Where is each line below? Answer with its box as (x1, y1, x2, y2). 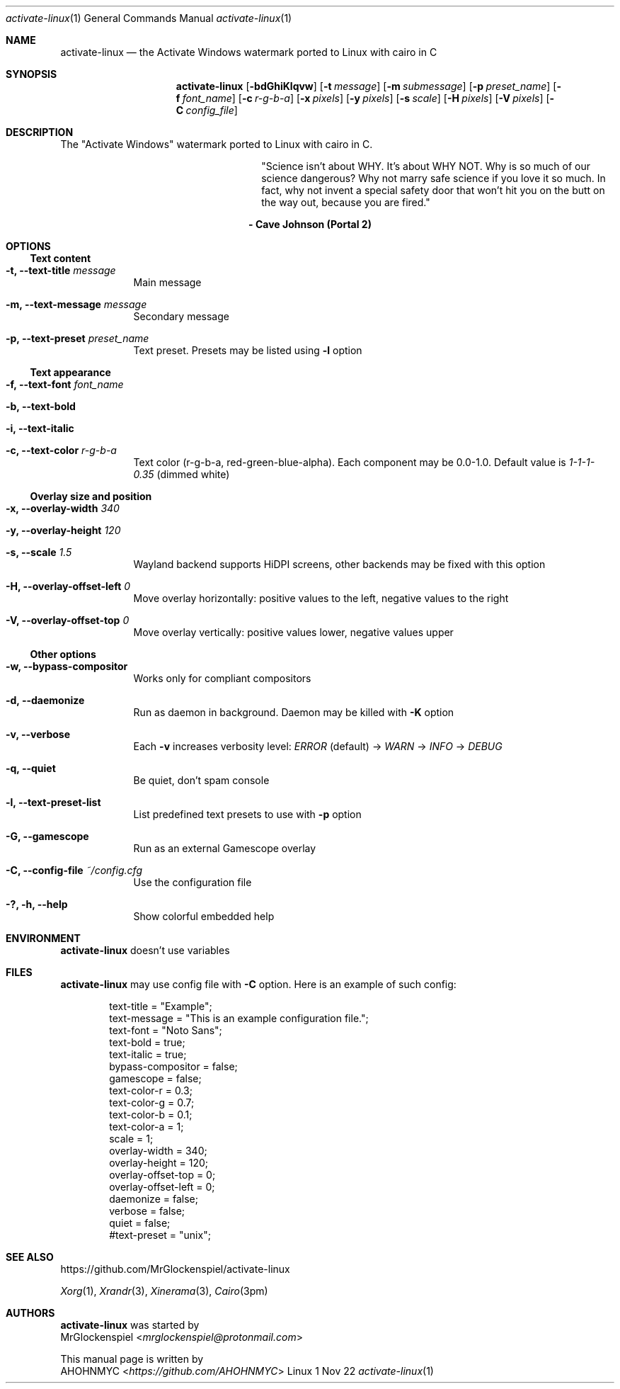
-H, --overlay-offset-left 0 (6, 580, 131, 592)
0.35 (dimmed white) (133, 468, 230, 480)
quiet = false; (109, 1217, 171, 1229)
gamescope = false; (109, 1072, 202, 1084)
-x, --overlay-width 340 (6, 502, 120, 514)
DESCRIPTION (6, 126, 74, 138)
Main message (133, 276, 202, 288)
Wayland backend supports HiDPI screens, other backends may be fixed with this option (133, 558, 546, 570)
